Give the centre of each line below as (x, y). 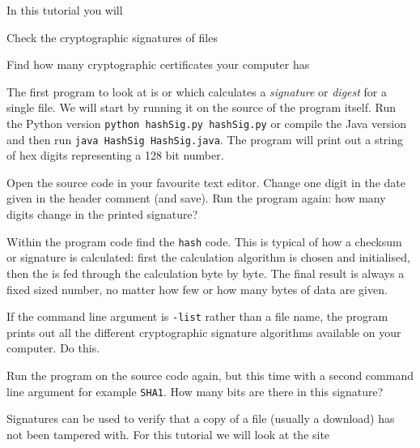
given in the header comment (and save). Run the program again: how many (196, 198)
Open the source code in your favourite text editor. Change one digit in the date (206, 182)
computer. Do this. (53, 348)
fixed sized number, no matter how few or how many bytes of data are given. (197, 289)
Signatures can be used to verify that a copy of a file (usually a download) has (201, 418)
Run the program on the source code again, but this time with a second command (210, 375)
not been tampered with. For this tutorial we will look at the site (168, 434)
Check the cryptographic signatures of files (112, 37)
